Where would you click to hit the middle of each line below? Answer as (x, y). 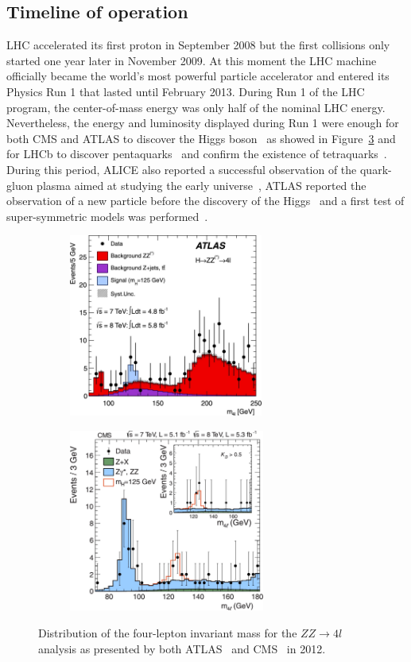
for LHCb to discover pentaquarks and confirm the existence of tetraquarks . (197, 154)
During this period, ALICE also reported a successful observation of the (182, 169)
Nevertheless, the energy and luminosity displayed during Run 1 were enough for (203, 123)
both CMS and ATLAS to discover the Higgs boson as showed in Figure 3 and (201, 138)
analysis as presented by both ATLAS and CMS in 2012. (182, 648)
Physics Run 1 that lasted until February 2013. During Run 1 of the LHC (186, 91)
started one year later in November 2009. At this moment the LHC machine (192, 60)
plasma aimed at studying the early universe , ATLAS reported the (202, 185)
